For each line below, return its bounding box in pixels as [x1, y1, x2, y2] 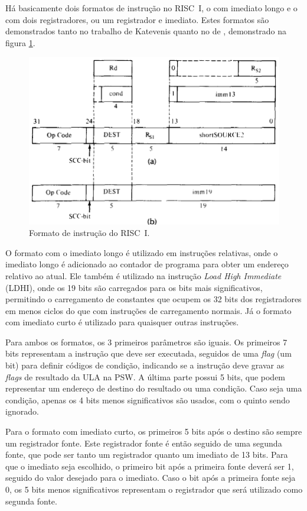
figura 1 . [5, 36, 35, 48]
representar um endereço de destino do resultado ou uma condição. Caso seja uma [5, 382, 302, 394]
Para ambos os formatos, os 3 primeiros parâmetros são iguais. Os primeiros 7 [5, 335, 288, 348]
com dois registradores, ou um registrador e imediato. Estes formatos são [5, 13, 269, 25]
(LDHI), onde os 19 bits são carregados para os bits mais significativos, [5, 281, 263, 293]
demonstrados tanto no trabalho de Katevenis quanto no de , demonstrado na [5, 25, 287, 37]
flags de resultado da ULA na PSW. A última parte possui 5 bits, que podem [5, 370, 286, 383]
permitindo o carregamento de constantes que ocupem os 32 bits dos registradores [5, 293, 302, 305]
